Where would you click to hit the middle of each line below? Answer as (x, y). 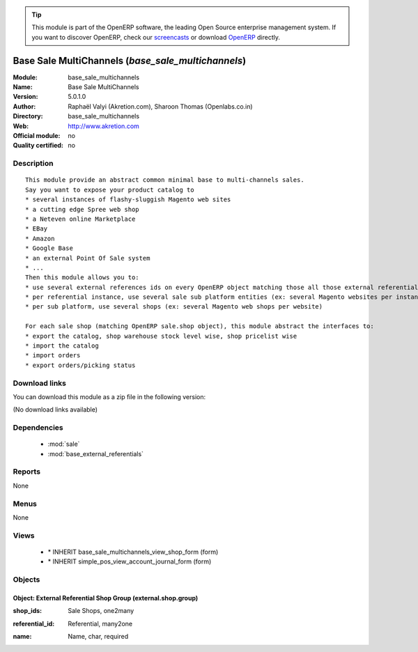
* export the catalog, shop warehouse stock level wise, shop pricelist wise (161, 336)
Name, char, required (98, 637)
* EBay (37, 229)
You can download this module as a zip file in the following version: (109, 396)
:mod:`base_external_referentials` (96, 453)
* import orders (53, 356)
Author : (24, 106)
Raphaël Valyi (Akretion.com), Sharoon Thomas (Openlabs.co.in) (161, 106)
